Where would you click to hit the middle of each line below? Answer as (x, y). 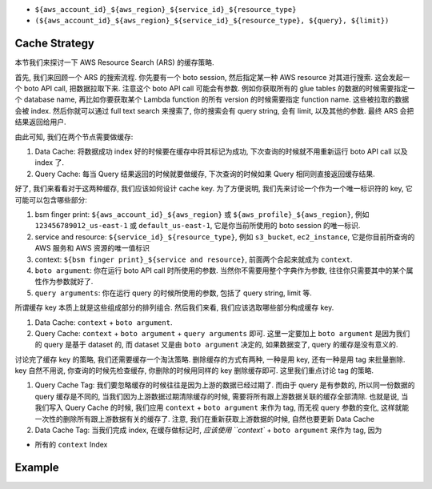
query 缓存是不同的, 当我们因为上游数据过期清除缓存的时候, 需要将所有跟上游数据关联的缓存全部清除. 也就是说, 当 (222, 396)
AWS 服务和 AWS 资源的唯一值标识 (92, 248)
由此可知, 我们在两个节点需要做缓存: (74, 137)
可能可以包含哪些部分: (51, 199)
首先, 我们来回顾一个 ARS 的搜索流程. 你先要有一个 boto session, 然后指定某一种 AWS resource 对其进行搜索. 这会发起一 (212, 77)
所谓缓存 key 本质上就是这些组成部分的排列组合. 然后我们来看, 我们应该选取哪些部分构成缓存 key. (174, 307)
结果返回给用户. (41, 122)
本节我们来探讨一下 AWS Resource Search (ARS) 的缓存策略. (114, 62)
